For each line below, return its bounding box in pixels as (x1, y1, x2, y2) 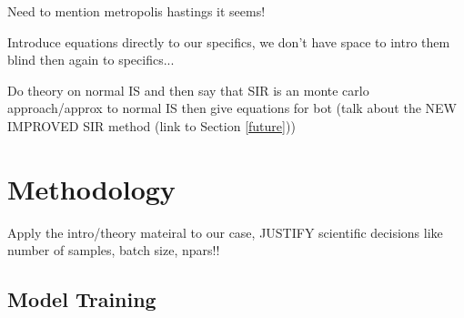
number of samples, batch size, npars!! (7, 241, 220, 260)
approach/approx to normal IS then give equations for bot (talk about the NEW (7, 98, 457, 118)
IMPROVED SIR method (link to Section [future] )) (7, 116, 296, 135)
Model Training (7, 285, 156, 313)
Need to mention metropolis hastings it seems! (7, 2, 266, 20)
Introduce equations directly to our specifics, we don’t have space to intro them (7, 32, 450, 51)
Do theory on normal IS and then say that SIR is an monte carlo (7, 80, 369, 99)
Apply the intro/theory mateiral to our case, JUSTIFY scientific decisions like (7, 222, 443, 241)
